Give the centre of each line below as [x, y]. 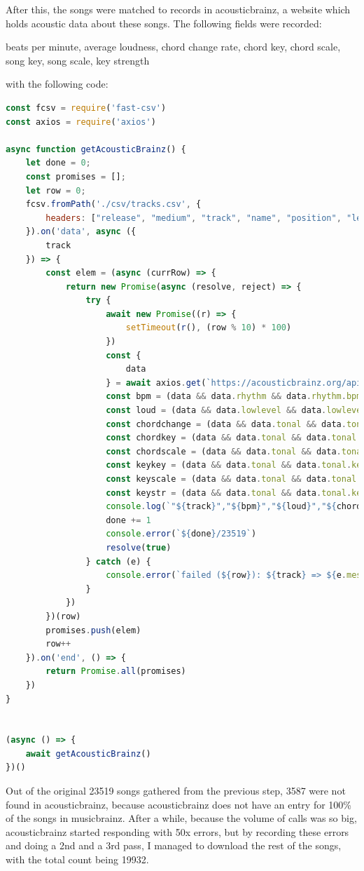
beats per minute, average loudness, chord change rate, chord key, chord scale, [173, 47]
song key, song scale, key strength [78, 60]
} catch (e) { [118, 561]
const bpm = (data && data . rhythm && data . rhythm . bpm [234, 397]
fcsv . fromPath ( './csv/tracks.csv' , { [113, 204]
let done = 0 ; [58, 163]
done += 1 [128, 520]
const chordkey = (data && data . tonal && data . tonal [231, 438]
